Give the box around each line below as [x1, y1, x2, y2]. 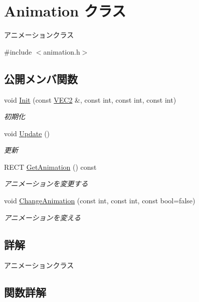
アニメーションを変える [4, 212, 81, 222]
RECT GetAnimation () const [4, 161, 97, 172]
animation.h [43, 46, 80, 57]
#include [4, 46, 32, 57]
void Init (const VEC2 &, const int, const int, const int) [4, 94, 176, 105]
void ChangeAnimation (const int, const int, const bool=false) [4, 195, 195, 206]
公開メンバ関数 [4, 71, 78, 86]
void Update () [4, 128, 50, 138]
